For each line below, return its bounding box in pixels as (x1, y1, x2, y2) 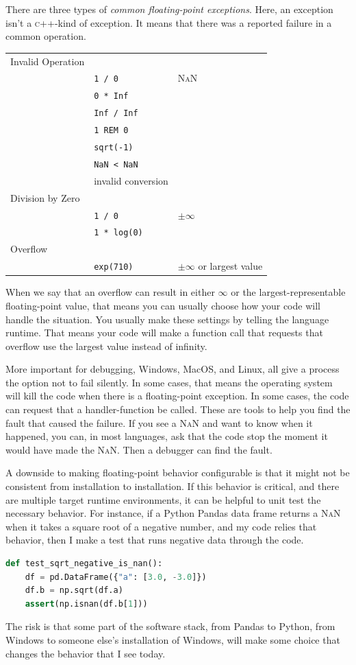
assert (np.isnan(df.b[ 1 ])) (25, 598, 148, 609)
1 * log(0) (94, 228, 143, 238)
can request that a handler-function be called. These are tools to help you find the (5, 402, 351, 417)
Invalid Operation (10, 54, 85, 68)
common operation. (5, 29, 86, 43)
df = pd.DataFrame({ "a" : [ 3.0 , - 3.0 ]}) (25, 572, 207, 582)
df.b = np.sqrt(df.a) (25, 585, 123, 596)
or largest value (198, 259, 263, 273)
